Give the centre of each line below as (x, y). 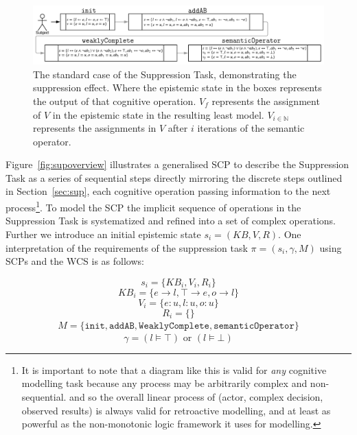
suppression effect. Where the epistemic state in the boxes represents (177, 87)
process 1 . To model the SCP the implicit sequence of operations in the (153, 206)
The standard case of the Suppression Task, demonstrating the (165, 74)
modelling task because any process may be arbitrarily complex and (164, 383)
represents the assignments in (95, 128)
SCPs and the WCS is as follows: (75, 261)
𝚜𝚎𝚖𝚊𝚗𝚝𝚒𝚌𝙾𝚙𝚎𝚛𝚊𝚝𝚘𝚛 (254, 326)
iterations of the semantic (251, 128)
